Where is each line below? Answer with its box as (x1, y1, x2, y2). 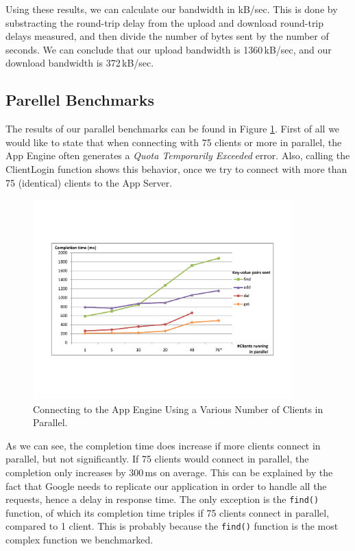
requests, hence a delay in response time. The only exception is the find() (5, 492, 319, 506)
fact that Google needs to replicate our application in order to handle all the (5, 478, 327, 493)
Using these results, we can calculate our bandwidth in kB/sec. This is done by (5, 2, 338, 16)
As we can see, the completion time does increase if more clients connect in (5, 438, 321, 452)
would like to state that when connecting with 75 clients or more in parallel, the (5, 134, 342, 149)
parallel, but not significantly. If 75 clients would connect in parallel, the (5, 452, 309, 466)
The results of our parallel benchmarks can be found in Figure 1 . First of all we (5, 121, 340, 136)
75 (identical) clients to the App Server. (5, 175, 173, 189)
